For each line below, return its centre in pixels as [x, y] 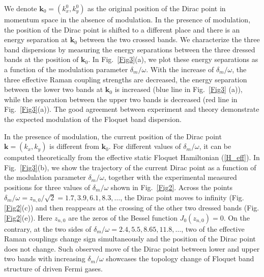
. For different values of [145, 146]
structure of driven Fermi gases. [53, 268]
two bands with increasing [45, 258]
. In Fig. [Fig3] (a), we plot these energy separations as [173, 59]
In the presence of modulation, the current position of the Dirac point [113, 136]
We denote [21, 8]
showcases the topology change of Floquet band [180, 258]
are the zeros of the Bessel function [123, 217]
